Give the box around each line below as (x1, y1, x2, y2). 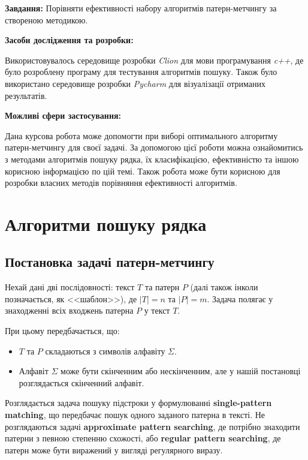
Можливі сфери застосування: (5, 109, 122, 122)
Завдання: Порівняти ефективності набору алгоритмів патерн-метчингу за (5, 2, 277, 14)
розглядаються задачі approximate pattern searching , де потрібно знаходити (5, 420, 300, 432)
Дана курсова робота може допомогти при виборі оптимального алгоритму (5, 129, 278, 142)
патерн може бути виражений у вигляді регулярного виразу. (5, 443, 223, 456)
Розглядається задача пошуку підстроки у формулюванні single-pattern (5, 396, 272, 409)
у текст (144, 304, 170, 317)
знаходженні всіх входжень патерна (5, 304, 134, 317)
